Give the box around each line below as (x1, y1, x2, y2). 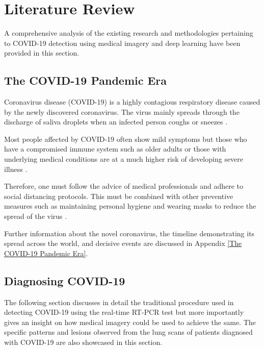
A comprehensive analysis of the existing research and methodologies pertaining (4, 28, 253, 38)
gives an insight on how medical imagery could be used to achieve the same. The (4, 316, 256, 327)
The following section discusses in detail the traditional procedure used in (4, 296, 234, 307)
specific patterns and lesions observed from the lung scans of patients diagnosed (4, 327, 253, 337)
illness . (4, 163, 28, 174)
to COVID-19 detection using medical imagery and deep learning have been (4, 37, 241, 48)
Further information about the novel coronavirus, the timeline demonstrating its (4, 228, 255, 238)
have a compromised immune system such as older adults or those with (4, 143, 226, 154)
